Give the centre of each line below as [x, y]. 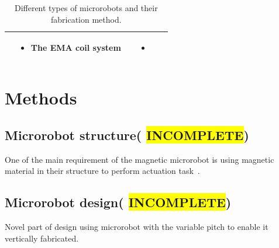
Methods [41, 98]
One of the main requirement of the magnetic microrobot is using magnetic [139, 159]
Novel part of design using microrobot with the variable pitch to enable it [137, 227]
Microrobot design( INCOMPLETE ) [118, 202]
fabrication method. [86, 19]
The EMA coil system [76, 48]
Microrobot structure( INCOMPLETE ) [127, 135]
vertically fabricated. [42, 238]
